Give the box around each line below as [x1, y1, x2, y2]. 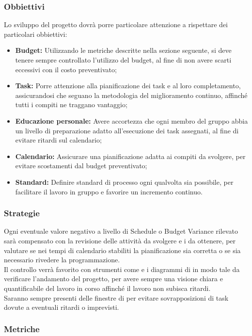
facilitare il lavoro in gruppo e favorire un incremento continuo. [15, 186, 203, 196]
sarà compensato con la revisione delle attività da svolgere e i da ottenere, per [4, 235, 236, 245]
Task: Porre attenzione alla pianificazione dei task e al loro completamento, [15, 80, 241, 91]
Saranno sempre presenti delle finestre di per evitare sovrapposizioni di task [4, 292, 229, 303]
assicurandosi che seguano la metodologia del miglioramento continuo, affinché [15, 90, 248, 100]
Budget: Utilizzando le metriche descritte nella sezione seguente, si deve [15, 45, 232, 55]
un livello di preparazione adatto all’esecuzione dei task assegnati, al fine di [15, 125, 239, 135]
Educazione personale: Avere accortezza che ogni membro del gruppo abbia [15, 115, 248, 126]
